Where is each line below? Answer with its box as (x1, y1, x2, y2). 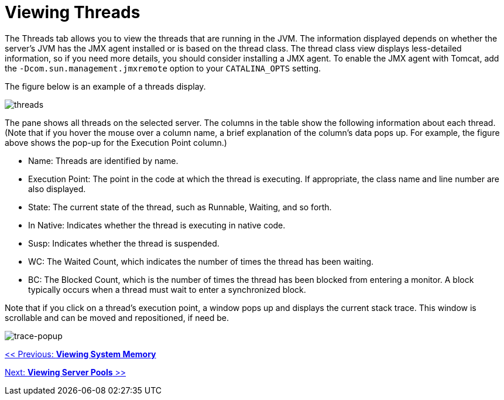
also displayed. (28, 183, 86, 194)
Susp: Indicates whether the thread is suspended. (28, 238, 220, 248)
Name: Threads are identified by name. (28, 155, 179, 166)
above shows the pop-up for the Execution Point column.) (5, 137, 227, 148)
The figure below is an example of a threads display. (5, 81, 206, 91)
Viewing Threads (5, 2, 140, 22)
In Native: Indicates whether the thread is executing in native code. (28, 220, 286, 230)
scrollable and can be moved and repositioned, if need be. (5, 312, 229, 323)
